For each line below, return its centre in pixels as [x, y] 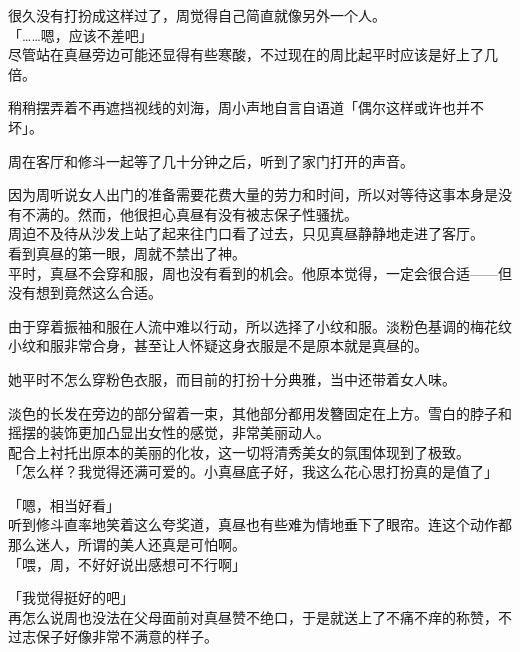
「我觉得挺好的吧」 [71, 597]
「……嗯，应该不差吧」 [80, 34]
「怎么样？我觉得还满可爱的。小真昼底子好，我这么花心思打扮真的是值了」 [253, 471]
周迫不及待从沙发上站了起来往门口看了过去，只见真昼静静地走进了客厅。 [246, 233]
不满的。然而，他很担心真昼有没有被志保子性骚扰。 [189, 213]
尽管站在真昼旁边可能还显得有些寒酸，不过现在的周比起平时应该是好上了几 [253, 54]
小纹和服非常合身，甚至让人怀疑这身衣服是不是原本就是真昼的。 [218, 345]
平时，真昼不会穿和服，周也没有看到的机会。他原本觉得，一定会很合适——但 [260, 272]
